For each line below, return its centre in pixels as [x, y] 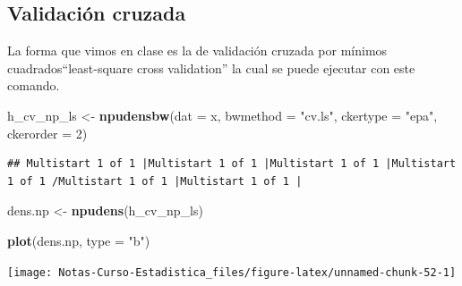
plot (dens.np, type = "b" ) [79, 240]
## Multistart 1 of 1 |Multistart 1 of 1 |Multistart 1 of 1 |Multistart [232, 164]
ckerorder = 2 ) [47, 133]
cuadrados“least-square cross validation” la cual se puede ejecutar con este [211, 67]
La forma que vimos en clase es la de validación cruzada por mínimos [197, 50]
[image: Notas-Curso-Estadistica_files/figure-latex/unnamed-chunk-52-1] [232, 272]
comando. [34, 85]
